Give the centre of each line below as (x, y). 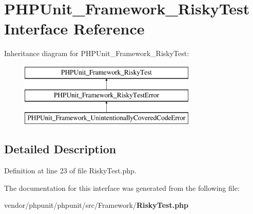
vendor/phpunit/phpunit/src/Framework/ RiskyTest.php (96, 205)
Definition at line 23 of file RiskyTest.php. (70, 171)
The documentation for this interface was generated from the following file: (122, 188)
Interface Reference (74, 29)
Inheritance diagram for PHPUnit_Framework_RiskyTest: (97, 53)
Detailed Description (60, 149)
